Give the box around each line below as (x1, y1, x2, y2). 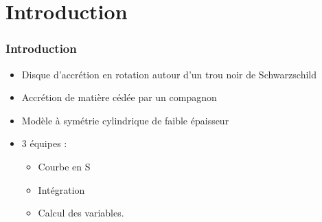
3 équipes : (21, 136, 67, 151)
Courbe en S (38, 159, 91, 173)
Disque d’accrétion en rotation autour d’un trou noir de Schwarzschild (21, 67, 317, 81)
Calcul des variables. (38, 206, 124, 220)
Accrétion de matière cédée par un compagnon (21, 90, 217, 104)
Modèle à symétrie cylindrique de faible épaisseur (21, 113, 229, 127)
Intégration (38, 182, 85, 197)
